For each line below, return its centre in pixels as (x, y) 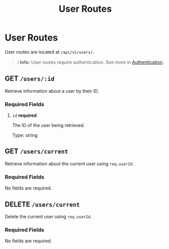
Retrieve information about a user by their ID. (52, 91)
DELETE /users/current (42, 204)
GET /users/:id (30, 79)
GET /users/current (37, 151)
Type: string (25, 135)
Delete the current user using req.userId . (48, 216)
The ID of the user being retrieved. (49, 126)
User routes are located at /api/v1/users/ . (50, 52)
